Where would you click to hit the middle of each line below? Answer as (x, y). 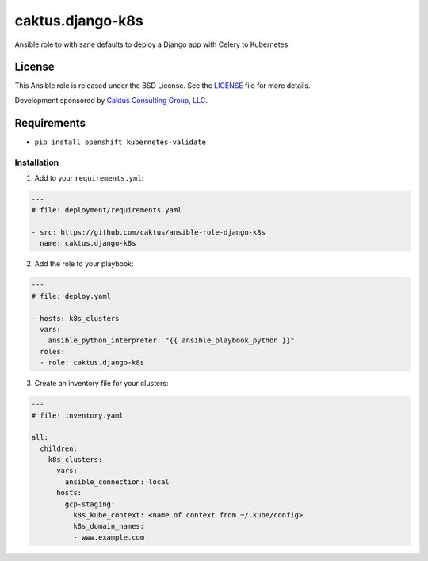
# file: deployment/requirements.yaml (107, 210)
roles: (53, 351)
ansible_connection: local (117, 482)
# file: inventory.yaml (78, 415)
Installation (37, 162)
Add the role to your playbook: (84, 264)
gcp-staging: (90, 504)
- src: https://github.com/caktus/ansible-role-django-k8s (148, 233)
